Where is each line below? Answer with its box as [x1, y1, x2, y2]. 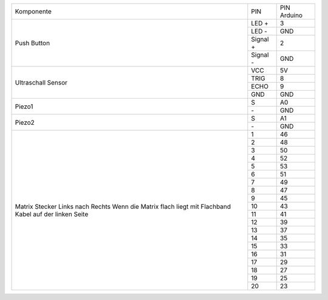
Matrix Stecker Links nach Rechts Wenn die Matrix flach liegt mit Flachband [15, 202, 231, 211]
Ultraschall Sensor [15, 78, 68, 86]
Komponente [15, 7, 52, 15]
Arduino [279, 11, 303, 19]
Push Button [15, 38, 50, 47]
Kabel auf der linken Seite [15, 210, 89, 218]
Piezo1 [15, 102, 33, 111]
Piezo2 [15, 118, 35, 127]
